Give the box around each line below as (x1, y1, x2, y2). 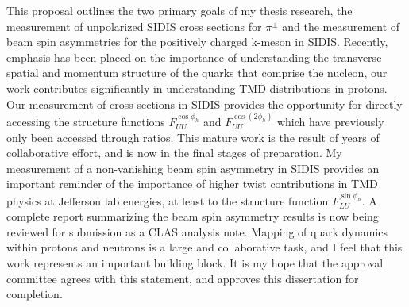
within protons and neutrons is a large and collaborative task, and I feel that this (6, 239, 403, 255)
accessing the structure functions (6, 113, 165, 129)
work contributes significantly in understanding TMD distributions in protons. (6, 79, 388, 96)
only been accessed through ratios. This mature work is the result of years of (6, 129, 380, 145)
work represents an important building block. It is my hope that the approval (6, 255, 384, 271)
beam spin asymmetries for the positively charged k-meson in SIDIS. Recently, (6, 33, 388, 50)
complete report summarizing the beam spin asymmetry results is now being (6, 208, 379, 224)
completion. (6, 286, 63, 302)
